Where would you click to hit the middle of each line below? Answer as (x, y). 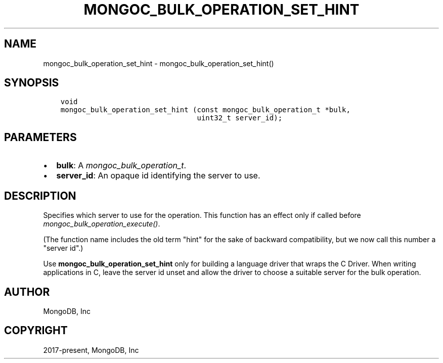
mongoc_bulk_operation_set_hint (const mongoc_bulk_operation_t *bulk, (205, 110)
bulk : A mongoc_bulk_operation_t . (121, 166)
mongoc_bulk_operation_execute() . (102, 224)
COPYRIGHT (36, 331)
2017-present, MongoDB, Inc (91, 350)
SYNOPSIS (32, 83)
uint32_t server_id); (240, 118)
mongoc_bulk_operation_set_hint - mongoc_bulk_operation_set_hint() (159, 63)
